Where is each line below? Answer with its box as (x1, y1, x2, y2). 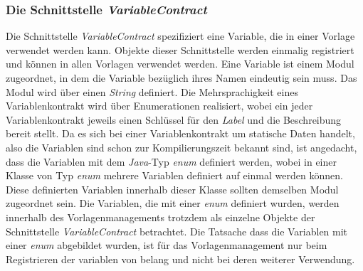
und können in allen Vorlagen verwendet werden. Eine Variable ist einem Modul (6, 56, 354, 71)
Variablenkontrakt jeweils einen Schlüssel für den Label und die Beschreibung (6, 112, 342, 127)
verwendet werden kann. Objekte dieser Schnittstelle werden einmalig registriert (6, 42, 354, 57)
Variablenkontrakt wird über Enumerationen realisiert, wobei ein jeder (6, 98, 313, 113)
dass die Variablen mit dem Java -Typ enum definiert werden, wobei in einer (6, 154, 337, 169)
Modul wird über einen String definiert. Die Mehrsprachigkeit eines (6, 84, 298, 99)
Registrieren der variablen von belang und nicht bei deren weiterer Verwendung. (6, 251, 355, 266)
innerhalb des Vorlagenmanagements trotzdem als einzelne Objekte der (6, 209, 315, 224)
